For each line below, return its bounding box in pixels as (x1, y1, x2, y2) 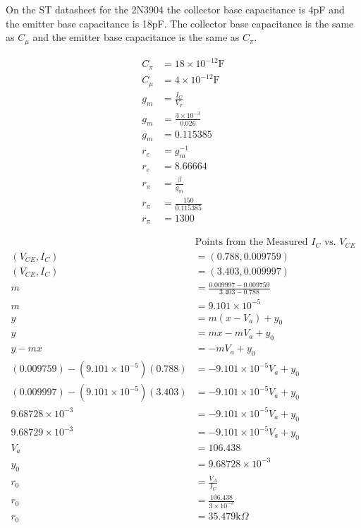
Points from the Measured (195, 237, 308, 248)
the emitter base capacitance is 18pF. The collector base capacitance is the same (6, 16, 354, 30)
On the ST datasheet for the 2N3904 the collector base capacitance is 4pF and (6, 2, 345, 16)
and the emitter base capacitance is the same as (32, 30, 240, 44)
